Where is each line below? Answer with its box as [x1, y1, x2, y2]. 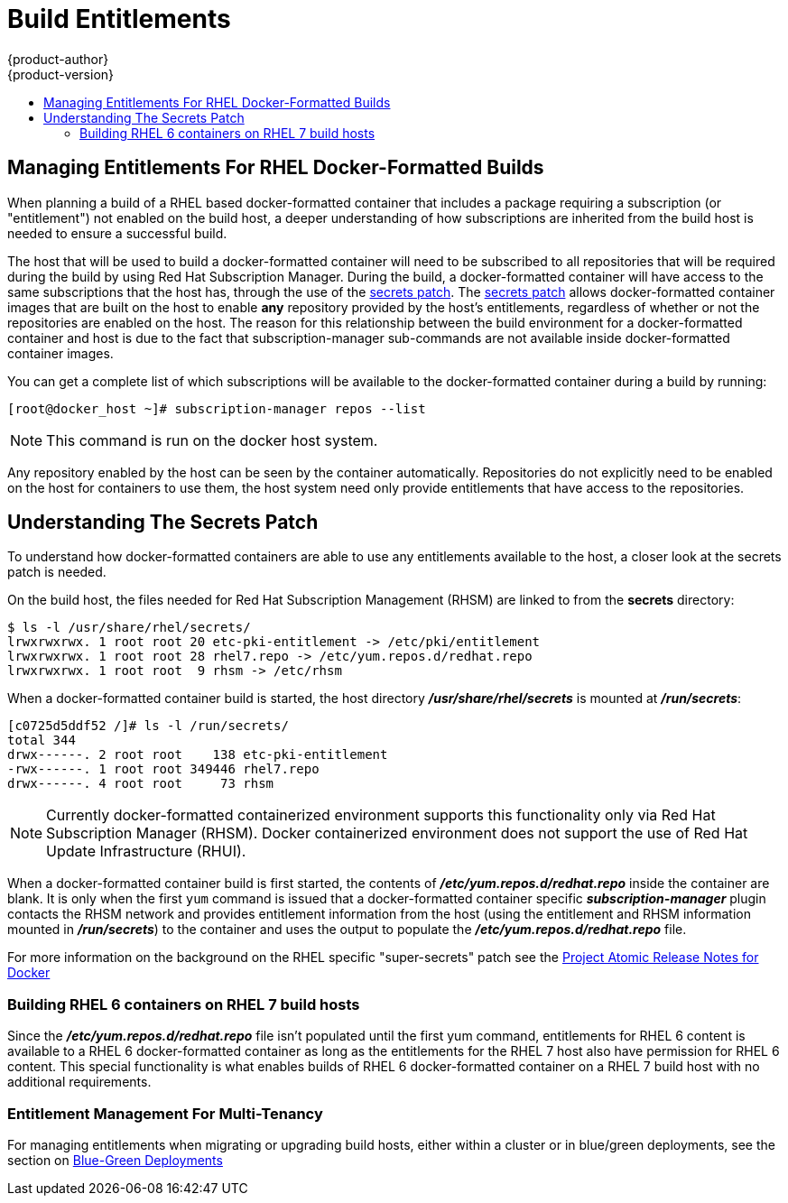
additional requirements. [7, 1074, 152, 1090]
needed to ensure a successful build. [7, 225, 227, 241]
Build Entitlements [7, 4, 231, 34]
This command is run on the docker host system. [46, 430, 378, 449]
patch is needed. [7, 564, 107, 580]
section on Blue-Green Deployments [7, 1152, 223, 1168]
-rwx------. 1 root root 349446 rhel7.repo [7, 762, 320, 777]
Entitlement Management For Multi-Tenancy [7, 1104, 323, 1123]
